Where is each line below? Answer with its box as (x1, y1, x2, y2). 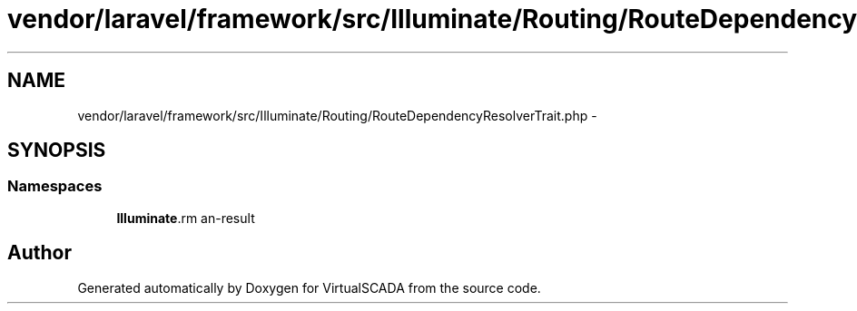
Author (7, 241, 72, 265)
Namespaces (7, 177, 103, 196)
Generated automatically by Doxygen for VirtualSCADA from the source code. (77, 279, 541, 296)
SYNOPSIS (7, 139, 106, 162)
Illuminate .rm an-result (116, 209, 255, 226)
